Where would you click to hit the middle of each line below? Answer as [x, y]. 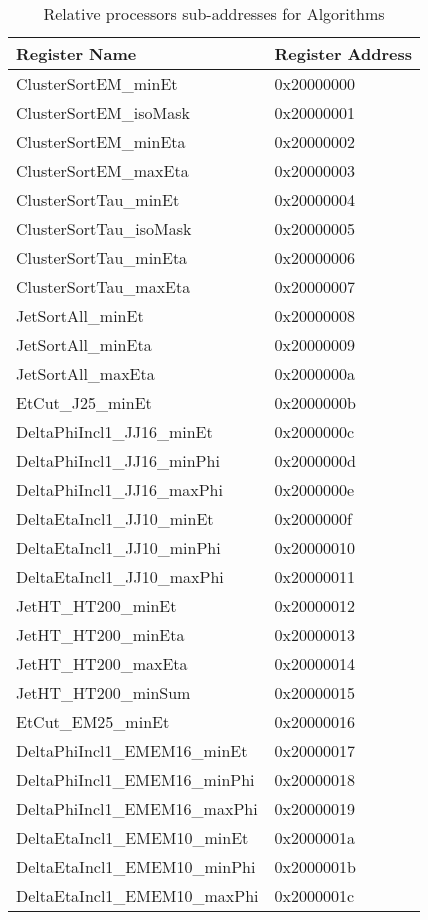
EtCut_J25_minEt [84, 402]
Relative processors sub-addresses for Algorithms [214, 13]
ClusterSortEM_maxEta [102, 170]
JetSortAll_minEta [84, 344]
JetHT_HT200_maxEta [102, 663]
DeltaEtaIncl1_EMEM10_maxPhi [137, 895]
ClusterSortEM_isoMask [103, 112]
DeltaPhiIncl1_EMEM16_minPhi [135, 779]
